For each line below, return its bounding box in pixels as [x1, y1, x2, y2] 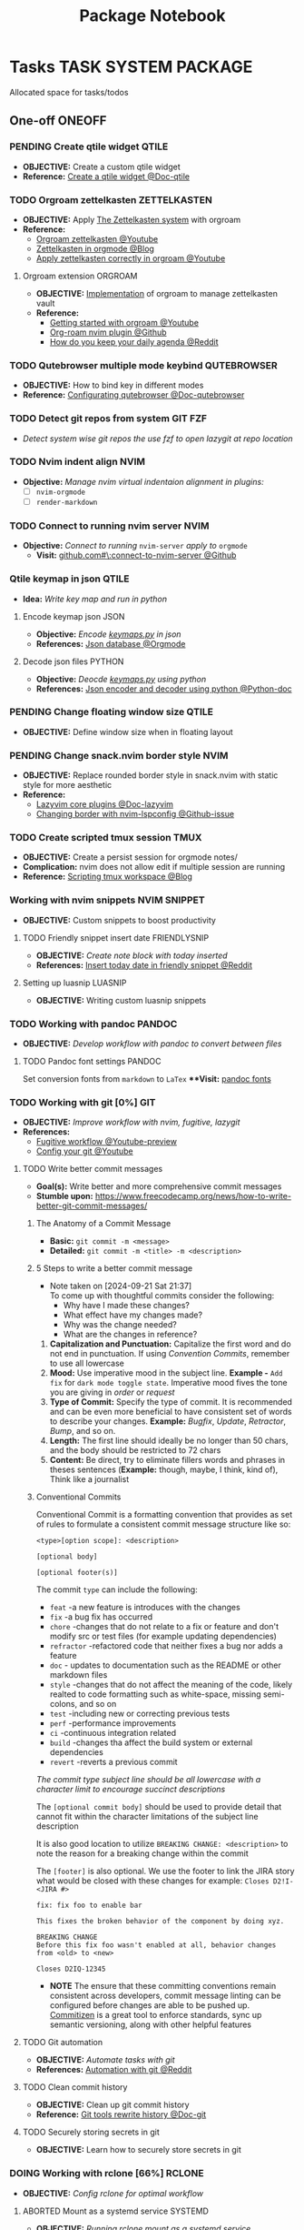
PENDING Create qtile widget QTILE [9, 140, 169, 153]
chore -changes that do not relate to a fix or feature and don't [49, 1621, 279, 1632]
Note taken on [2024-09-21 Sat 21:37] [49, 1280, 192, 1292]
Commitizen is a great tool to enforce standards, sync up [49, 2010, 262, 2021]
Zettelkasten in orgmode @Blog [35, 243, 154, 254]
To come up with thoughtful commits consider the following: [49, 1290, 275, 1301]
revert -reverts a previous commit [49, 1757, 179, 1768]
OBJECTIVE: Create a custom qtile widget [22, 161, 181, 172]
